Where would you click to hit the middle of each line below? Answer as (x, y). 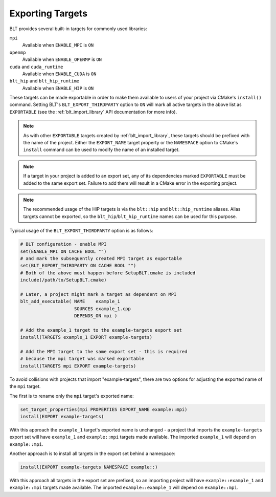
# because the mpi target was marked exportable (82, 359)
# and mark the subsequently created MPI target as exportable (101, 258)
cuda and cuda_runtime (36, 67)
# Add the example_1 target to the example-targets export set (101, 330)
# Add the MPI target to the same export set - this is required (104, 351)
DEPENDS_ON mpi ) (96, 316)
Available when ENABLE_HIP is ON (58, 88)
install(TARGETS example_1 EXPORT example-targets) (86, 337)
